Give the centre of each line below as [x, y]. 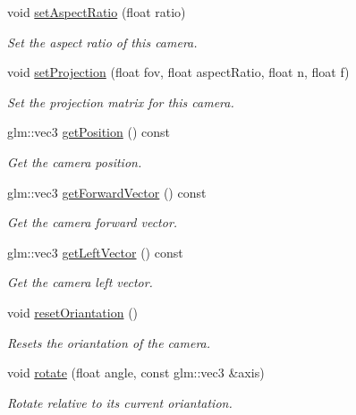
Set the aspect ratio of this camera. [102, 42]
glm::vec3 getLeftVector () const [95, 252]
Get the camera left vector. [80, 282]
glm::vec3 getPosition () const [89, 132]
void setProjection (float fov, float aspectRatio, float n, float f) [178, 72]
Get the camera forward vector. [93, 222]
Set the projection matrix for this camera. [121, 102]
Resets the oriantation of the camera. [109, 342]
